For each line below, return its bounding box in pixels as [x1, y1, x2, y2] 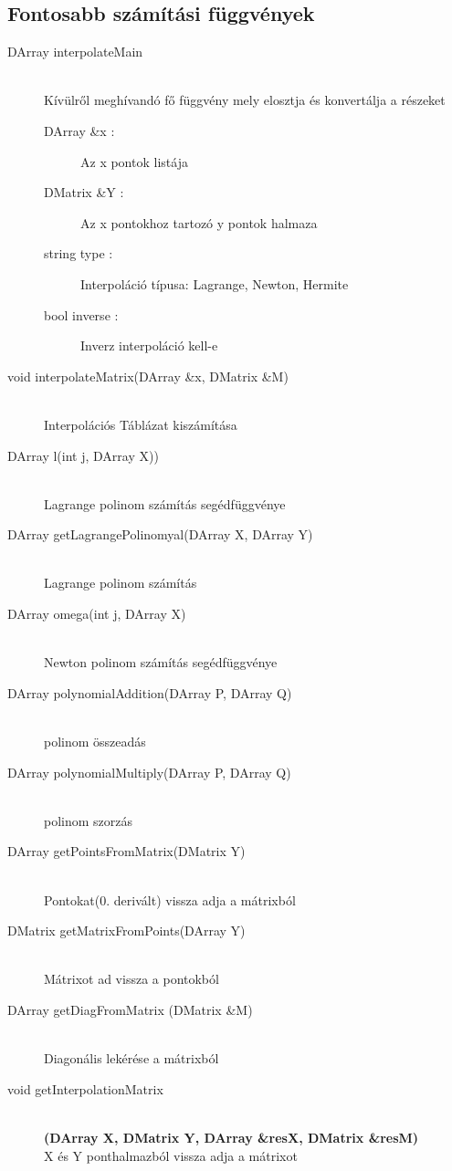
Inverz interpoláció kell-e [80, 336, 218, 355]
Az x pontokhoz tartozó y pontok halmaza [80, 213, 318, 232]
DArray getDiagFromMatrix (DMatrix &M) [7, 999, 253, 1019]
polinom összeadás [44, 732, 146, 751]
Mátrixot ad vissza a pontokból [44, 969, 219, 988]
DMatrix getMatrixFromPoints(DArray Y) [7, 921, 246, 940]
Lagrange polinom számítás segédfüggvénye [44, 494, 286, 513]
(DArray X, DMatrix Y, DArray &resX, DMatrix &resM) [44, 1127, 419, 1146]
